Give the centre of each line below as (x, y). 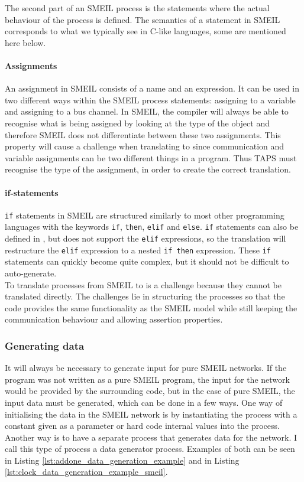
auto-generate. (31, 273)
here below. (25, 42)
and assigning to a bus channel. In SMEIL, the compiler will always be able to (147, 111)
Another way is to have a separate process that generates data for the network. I (151, 437)
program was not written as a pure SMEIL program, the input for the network (147, 379)
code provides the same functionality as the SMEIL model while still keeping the (151, 307)
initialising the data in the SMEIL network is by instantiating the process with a (151, 414)
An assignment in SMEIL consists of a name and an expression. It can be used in (152, 88)
